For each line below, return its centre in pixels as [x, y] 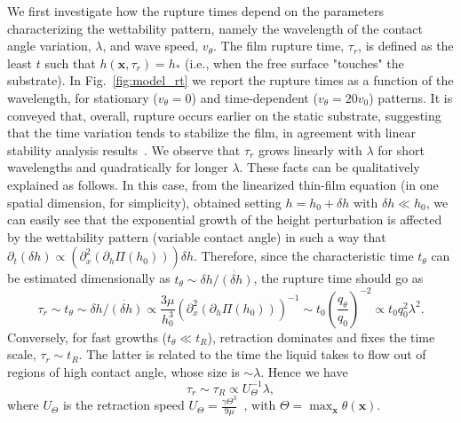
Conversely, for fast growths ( [87, 337]
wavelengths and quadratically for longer [118, 167]
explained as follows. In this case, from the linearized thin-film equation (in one [223, 184]
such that [70, 63]
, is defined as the [406, 46]
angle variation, [49, 46]
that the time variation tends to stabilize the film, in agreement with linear [211, 133]
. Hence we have [304, 371]
